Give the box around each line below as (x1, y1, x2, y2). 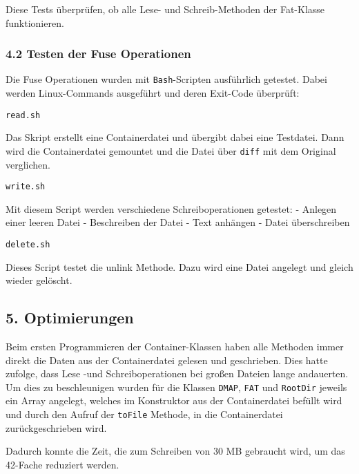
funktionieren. (6, 15, 64, 30)
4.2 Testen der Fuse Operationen (6, 45, 191, 62)
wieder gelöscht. (6, 273, 72, 287)
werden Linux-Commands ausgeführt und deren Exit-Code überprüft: (6, 86, 300, 100)
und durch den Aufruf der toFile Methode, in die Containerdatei (6, 407, 283, 421)
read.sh (6, 110, 41, 120)
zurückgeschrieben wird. (6, 420, 107, 435)
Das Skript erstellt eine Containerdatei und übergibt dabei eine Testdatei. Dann (6, 130, 345, 144)
